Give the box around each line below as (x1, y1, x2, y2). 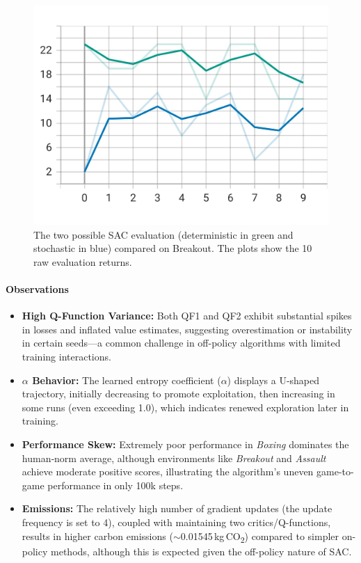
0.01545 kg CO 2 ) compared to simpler (180, 528, 339, 545)
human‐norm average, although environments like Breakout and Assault (22, 450, 326, 465)
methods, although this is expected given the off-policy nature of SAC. (51, 544, 352, 558)
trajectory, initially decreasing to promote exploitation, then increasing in (22, 386, 335, 401)
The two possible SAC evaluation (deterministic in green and (33, 227, 294, 241)
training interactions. (22, 349, 111, 364)
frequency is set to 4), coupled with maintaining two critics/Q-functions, (22, 514, 331, 529)
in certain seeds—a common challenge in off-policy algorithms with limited (22, 335, 341, 350)
